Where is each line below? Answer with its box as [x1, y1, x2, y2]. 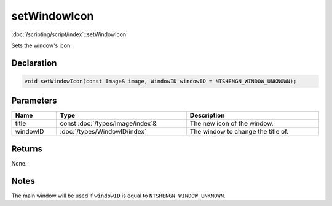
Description [189, 111, 225, 120]
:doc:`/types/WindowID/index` [60, 128, 147, 136]
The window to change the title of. [189, 128, 289, 136]
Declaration [11, 58, 57, 68]
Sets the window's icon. [11, 42, 72, 49]
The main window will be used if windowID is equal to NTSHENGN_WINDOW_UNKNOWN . [11, 192, 226, 199]
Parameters [11, 96, 57, 106]
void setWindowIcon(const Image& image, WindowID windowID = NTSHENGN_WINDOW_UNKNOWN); [24, 77, 297, 85]
